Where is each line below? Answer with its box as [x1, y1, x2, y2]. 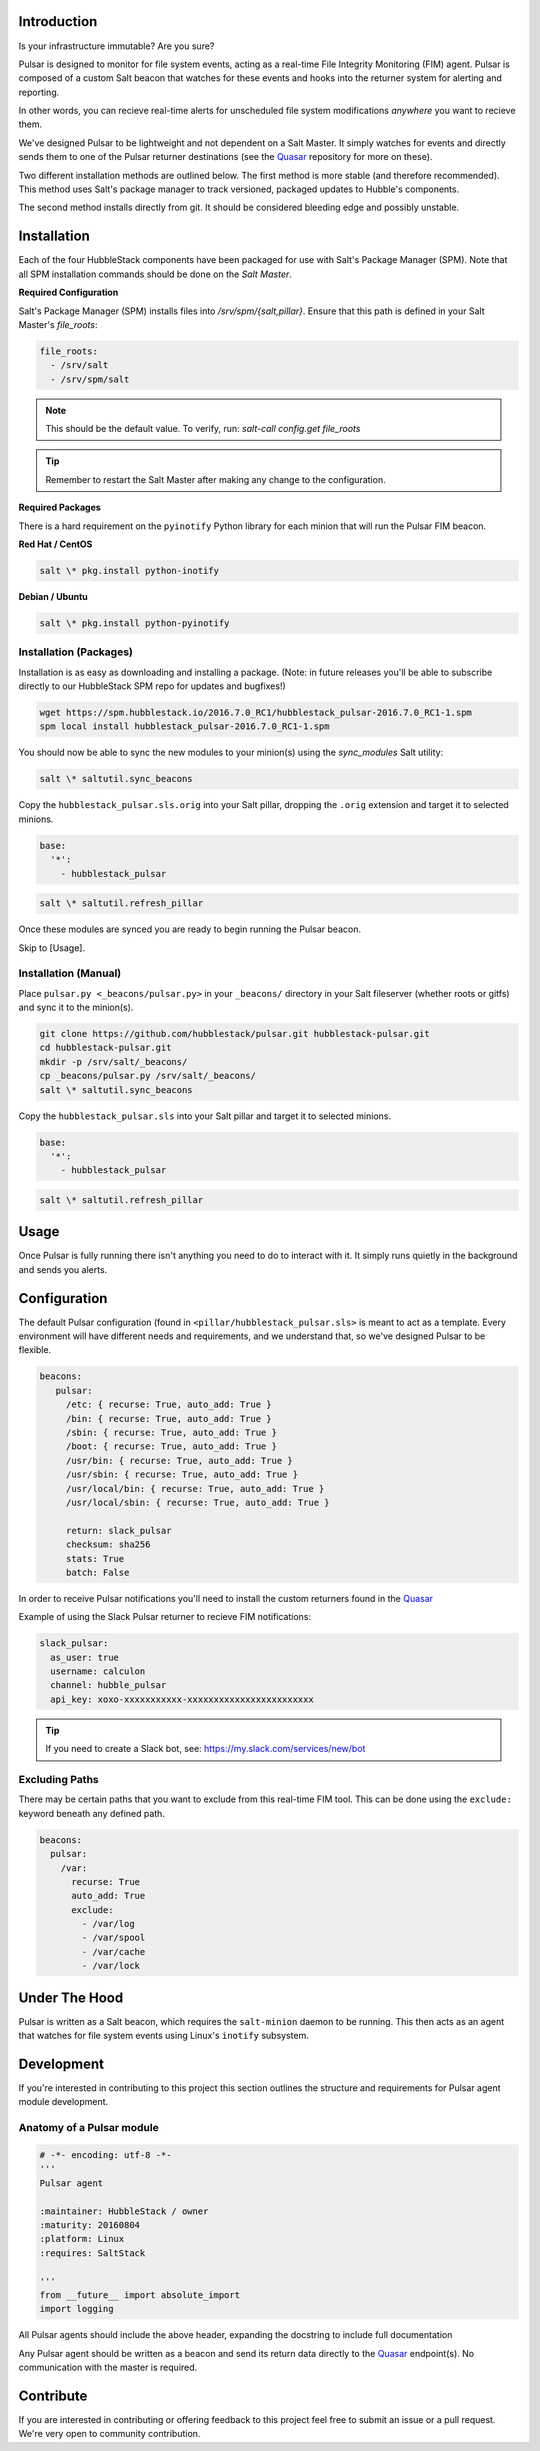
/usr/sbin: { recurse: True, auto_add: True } [65, 1469, 299, 1480]
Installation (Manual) [18, 966, 122, 980]
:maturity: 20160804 [39, 2219, 140, 2230]
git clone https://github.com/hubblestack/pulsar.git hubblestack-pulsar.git [39, 1028, 430, 1040]
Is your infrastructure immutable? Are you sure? [18, 40, 215, 52]
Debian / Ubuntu [18, 590, 89, 602]
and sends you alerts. [18, 1263, 108, 1275]
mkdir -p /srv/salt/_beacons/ [39, 1056, 188, 1067]
